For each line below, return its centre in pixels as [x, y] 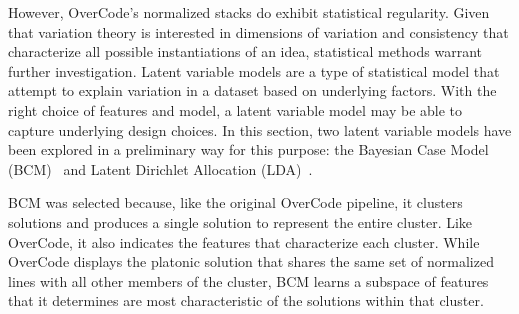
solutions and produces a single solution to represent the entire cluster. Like [240, 221]
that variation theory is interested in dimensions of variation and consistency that [258, 31]
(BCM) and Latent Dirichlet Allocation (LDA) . [160, 168]
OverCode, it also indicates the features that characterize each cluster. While [244, 241]
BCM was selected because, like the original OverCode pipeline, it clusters [235, 202]
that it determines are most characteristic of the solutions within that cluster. [246, 300]
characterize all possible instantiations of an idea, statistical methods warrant [245, 51]
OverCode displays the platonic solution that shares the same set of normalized [251, 261]
